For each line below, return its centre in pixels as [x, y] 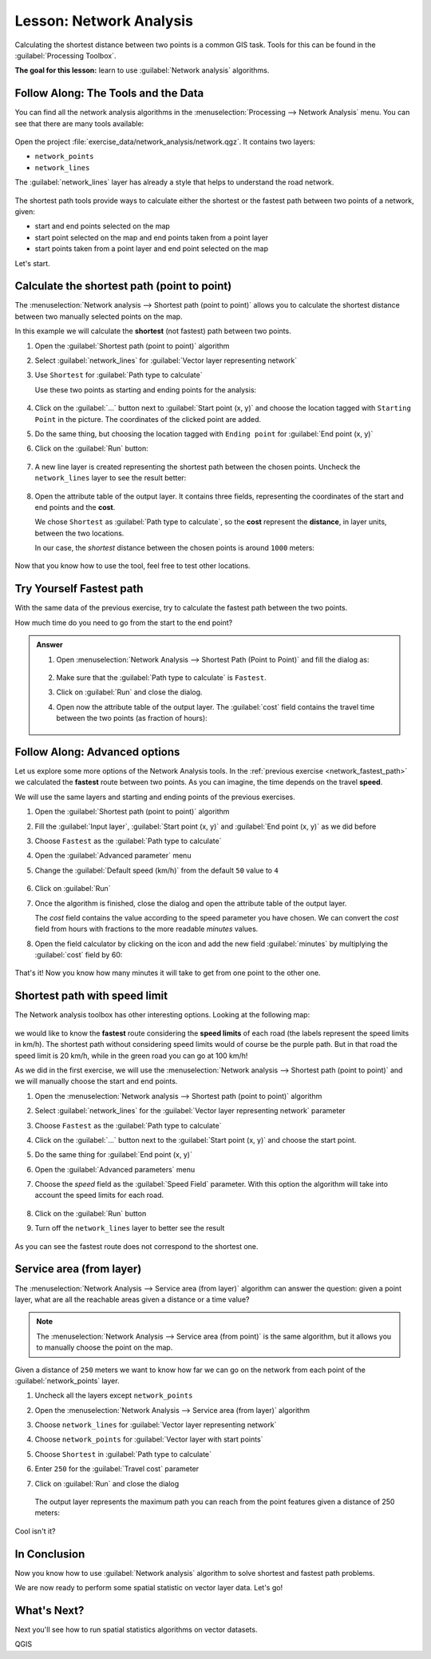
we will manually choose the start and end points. [96, 1081]
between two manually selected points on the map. [99, 316]
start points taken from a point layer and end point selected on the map [152, 249]
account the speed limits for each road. [99, 1196]
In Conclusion [50, 1554]
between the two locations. [79, 533]
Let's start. [33, 263]
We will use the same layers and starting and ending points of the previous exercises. [155, 797]
